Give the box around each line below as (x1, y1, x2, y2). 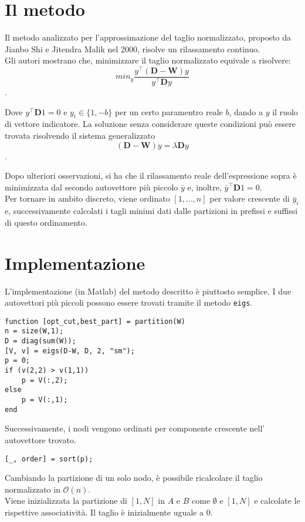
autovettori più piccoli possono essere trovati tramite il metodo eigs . (5, 296, 253, 309)
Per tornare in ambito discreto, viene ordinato (5, 192, 170, 205)
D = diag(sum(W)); (5, 337, 76, 346)
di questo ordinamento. (5, 216, 87, 228)
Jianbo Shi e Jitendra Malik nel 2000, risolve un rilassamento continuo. (5, 42, 260, 55)
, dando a (229, 105, 263, 118)
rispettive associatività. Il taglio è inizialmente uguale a (5, 506, 204, 518)
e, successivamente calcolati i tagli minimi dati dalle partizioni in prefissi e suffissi (5, 205, 298, 217)
